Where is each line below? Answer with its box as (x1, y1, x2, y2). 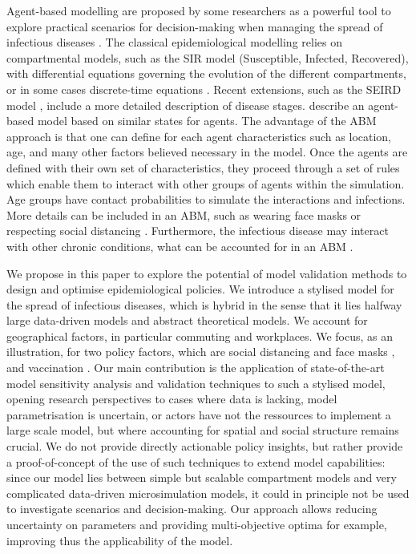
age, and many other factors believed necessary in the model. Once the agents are (6, 144, 408, 160)
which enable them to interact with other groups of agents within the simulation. (6, 175, 405, 192)
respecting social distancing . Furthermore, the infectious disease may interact (6, 222, 389, 239)
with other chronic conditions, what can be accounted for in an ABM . (6, 237, 353, 254)
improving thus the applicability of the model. (6, 532, 233, 548)
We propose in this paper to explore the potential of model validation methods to (6, 265, 407, 281)
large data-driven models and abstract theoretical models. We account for (6, 312, 368, 329)
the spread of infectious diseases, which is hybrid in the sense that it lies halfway (6, 296, 402, 313)
